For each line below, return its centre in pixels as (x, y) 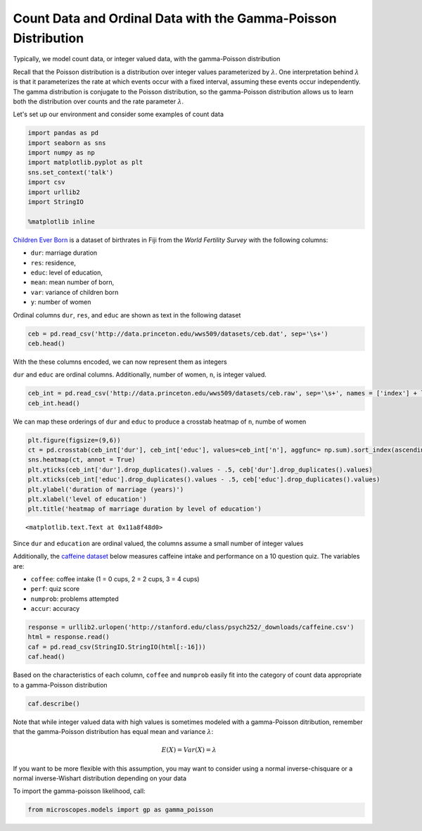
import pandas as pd (63, 133)
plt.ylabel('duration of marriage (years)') (106, 489)
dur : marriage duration (64, 253)
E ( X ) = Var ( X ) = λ (189, 750)
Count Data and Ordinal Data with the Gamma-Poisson (175, 18)
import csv (46, 182)
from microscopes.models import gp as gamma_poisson (121, 810)
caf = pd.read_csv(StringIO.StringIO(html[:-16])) (117, 647)
